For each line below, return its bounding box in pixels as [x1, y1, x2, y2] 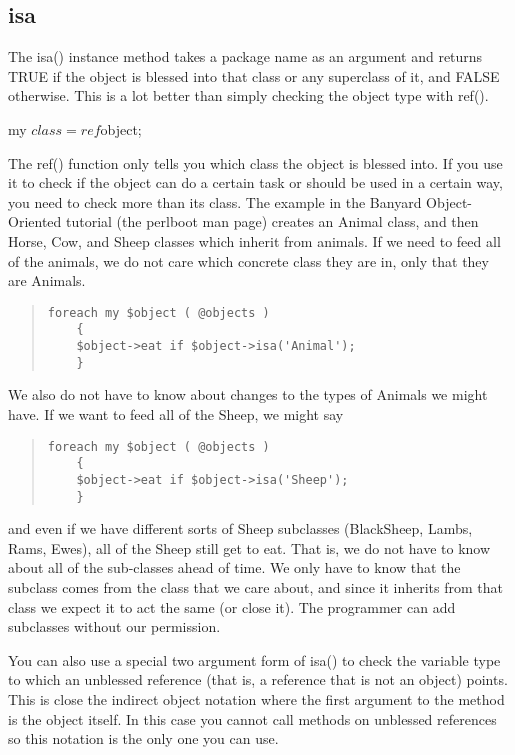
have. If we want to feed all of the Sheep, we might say [8, 403, 344, 424]
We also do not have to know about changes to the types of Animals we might [8, 384, 488, 405]
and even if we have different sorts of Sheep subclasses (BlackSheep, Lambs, [8, 518, 473, 539]
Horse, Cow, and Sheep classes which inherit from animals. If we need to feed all [8, 230, 501, 251]
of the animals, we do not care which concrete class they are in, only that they [8, 250, 489, 271]
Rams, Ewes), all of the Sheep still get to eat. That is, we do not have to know [8, 537, 491, 558]
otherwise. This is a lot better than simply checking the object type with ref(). [8, 85, 489, 106]
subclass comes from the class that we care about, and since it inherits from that [8, 576, 503, 597]
